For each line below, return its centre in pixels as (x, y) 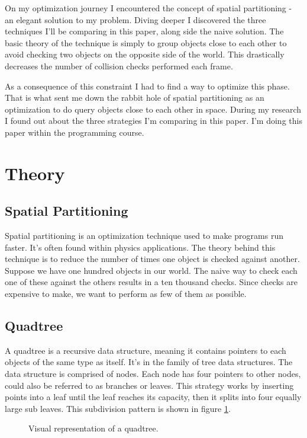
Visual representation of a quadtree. (93, 428)
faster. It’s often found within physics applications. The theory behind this (140, 247)
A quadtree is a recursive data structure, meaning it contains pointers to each (146, 350)
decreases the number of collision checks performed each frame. (119, 65)
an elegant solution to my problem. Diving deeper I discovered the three (135, 19)
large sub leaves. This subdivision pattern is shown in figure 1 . (118, 408)
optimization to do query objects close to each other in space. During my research (153, 109)
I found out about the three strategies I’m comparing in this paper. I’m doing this (153, 121)
